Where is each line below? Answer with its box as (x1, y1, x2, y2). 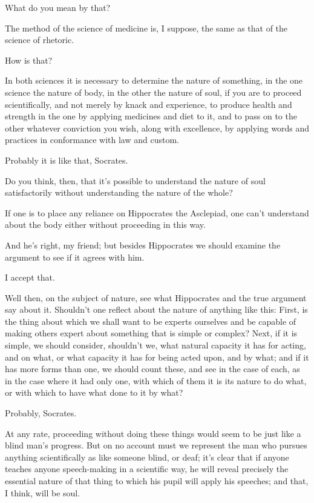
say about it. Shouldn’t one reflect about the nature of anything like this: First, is (5, 303, 308, 316)
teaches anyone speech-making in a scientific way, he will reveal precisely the (5, 462, 289, 475)
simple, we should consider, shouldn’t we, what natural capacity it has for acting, (5, 339, 306, 351)
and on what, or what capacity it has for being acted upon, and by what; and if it (5, 350, 309, 363)
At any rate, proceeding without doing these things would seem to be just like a (5, 427, 301, 439)
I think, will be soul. (5, 486, 80, 499)
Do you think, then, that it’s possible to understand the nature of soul (5, 174, 266, 187)
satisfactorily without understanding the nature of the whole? (5, 186, 233, 199)
